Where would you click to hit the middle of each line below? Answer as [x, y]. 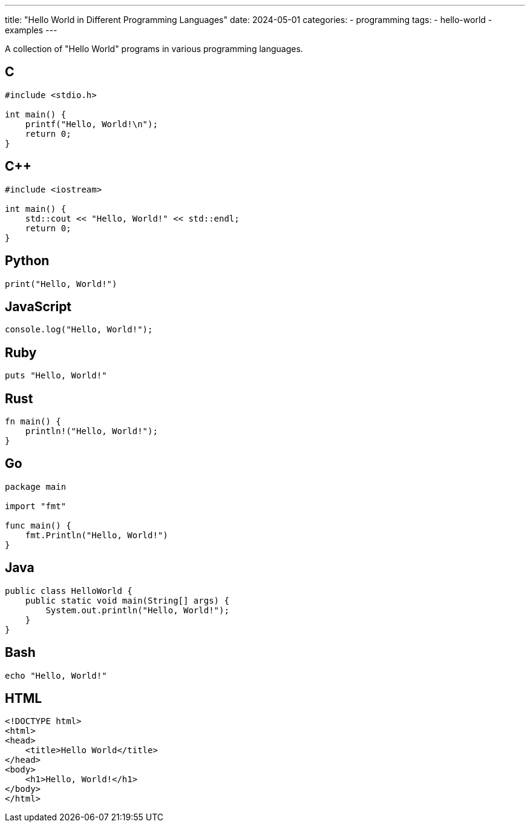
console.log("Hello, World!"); [79, 330]
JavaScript [38, 306]
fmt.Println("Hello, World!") [97, 535]
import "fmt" [36, 506]
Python [27, 261]
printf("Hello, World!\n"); [91, 124]
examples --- [31, 30]
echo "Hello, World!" [56, 675]
